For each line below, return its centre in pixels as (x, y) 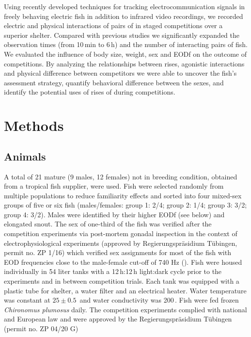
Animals (25, 156)
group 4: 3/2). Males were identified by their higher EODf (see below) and (114, 214)
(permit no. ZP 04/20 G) (41, 329)
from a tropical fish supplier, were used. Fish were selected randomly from (114, 186)
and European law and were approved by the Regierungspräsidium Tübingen (118, 319)
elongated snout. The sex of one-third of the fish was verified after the (108, 224)
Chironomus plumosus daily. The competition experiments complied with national (125, 309)
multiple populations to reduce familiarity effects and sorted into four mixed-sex (123, 195)
